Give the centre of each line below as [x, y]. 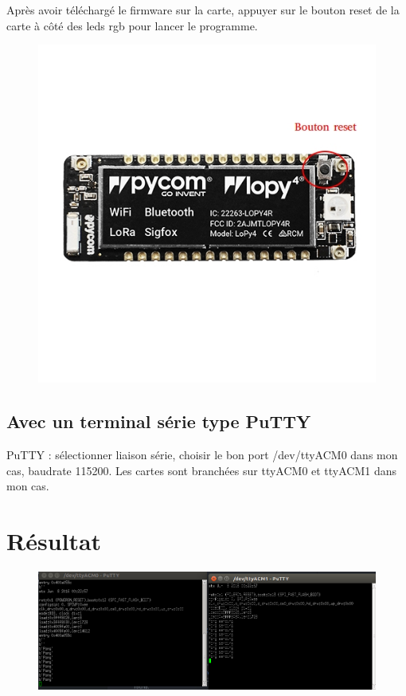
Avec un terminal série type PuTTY [159, 421]
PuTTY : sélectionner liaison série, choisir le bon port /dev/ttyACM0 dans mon [202, 454]
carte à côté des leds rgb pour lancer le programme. [132, 25]
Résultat [54, 540]
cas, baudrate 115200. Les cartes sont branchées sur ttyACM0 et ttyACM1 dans [202, 470]
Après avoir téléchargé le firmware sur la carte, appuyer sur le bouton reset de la [203, 10]
